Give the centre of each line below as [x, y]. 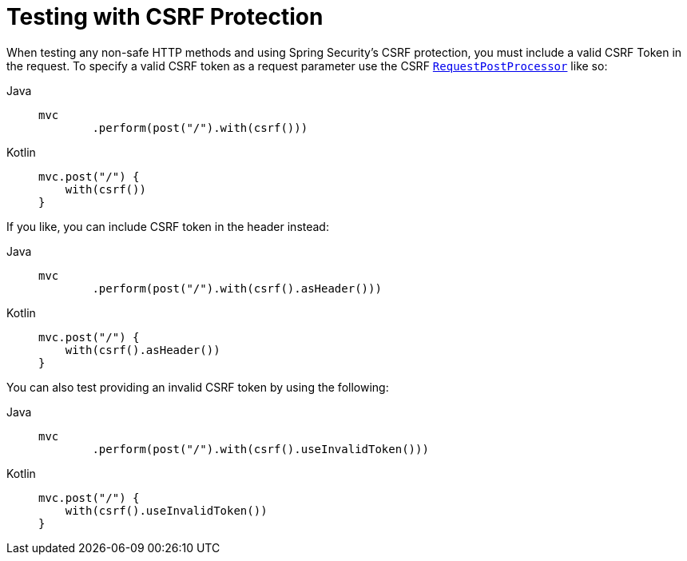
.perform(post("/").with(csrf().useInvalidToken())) [260, 449]
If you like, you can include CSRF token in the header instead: [168, 226]
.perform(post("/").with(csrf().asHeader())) [237, 288]
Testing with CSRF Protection [165, 17]
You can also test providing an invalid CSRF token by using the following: [198, 387]
